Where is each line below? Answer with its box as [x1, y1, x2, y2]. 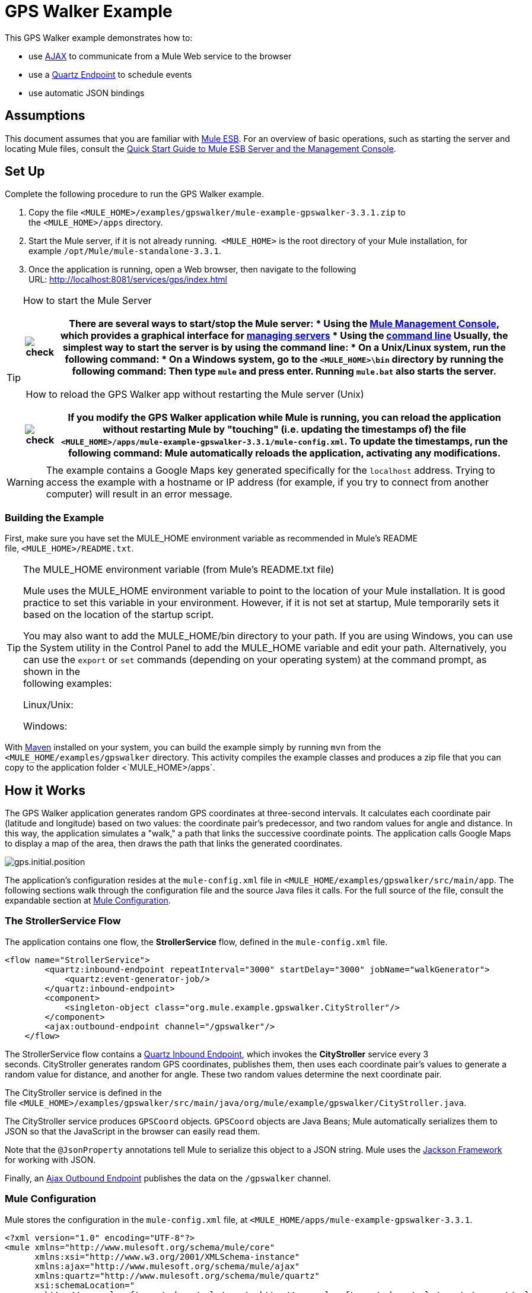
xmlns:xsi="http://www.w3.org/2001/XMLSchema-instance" [34, 1251, 300, 1262]
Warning [7, 476, 44, 489]
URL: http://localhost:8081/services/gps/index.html [28, 274, 227, 285]
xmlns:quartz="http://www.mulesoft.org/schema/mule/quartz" [34, 1270, 320, 1281]
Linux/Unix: [23, 699, 74, 711]
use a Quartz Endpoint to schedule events [28, 69, 192, 80]
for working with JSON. [5, 1154, 96, 1165]
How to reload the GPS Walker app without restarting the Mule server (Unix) [26, 388, 364, 401]
